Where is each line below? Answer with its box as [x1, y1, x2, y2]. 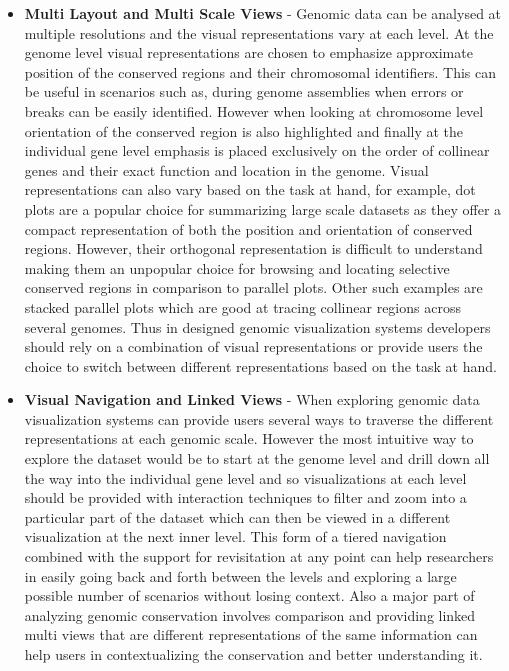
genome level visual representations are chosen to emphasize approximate [24, 42, 473, 63]
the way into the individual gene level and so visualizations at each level [24, 467, 467, 488]
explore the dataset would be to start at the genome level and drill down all [24, 448, 490, 469]
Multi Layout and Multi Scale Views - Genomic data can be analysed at [24, 3, 502, 23]
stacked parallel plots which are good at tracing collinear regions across [24, 296, 461, 317]
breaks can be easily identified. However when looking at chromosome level [24, 100, 484, 121]
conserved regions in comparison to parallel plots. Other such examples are [24, 277, 483, 298]
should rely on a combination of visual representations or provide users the [24, 336, 483, 357]
